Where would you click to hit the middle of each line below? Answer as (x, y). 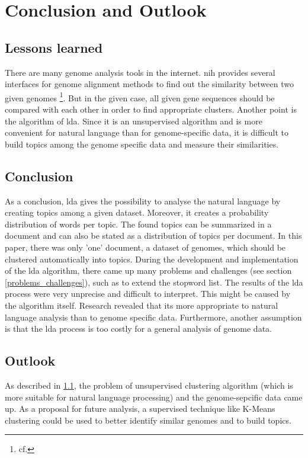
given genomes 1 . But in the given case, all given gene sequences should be (140, 97)
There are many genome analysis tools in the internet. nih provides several (140, 72)
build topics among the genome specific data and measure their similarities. (142, 144)
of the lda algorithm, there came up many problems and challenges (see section (148, 270)
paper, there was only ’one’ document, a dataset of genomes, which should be (145, 247)
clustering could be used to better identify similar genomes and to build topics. (148, 420)
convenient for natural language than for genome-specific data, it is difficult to (147, 132)
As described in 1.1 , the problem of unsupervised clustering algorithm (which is (149, 385)
